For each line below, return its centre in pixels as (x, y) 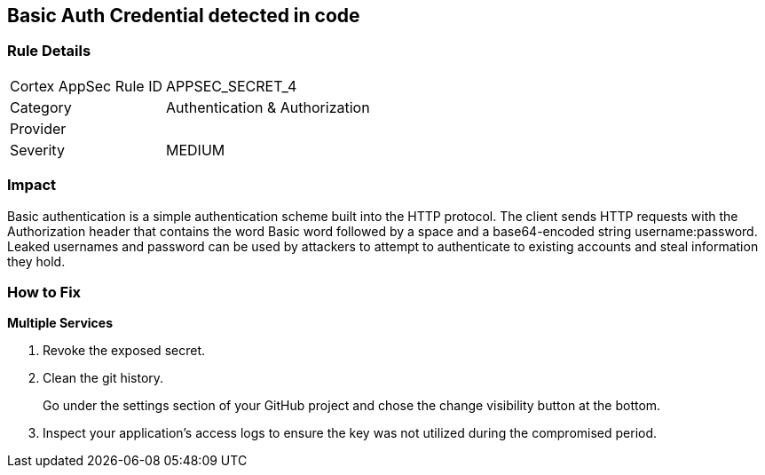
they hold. (36, 261)
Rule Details (49, 51)
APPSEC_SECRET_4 (232, 86)
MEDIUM (196, 150)
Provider (38, 128)
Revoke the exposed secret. (124, 351)
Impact (32, 185)
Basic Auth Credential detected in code (184, 16)
